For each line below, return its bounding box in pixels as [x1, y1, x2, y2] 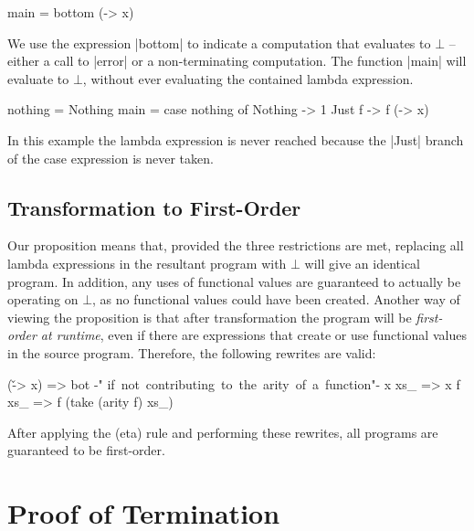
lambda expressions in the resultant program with [7, 253, 287, 272]
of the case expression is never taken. [7, 148, 214, 167]
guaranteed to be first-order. [7, 441, 165, 460]
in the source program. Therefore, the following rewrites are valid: [7, 343, 376, 362]
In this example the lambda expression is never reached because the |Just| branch [7, 130, 464, 149]
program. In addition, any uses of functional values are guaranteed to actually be [7, 271, 461, 291]
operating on [7, 290, 79, 309]
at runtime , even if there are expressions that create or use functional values [40, 325, 467, 345]
